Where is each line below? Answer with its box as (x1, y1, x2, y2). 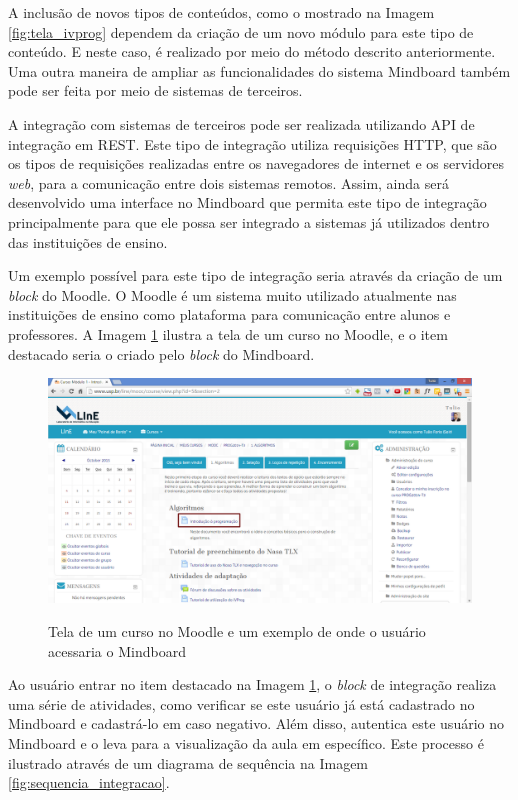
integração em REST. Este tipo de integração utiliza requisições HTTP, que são (8, 133, 497, 154)
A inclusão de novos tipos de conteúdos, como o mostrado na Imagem (8, 2, 435, 22)
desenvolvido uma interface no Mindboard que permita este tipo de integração (8, 192, 487, 213)
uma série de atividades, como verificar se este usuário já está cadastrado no (8, 693, 475, 714)
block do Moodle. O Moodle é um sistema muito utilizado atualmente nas (8, 284, 457, 305)
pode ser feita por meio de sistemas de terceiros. (8, 80, 303, 101)
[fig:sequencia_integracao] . (8, 772, 170, 793)
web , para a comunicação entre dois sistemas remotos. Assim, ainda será (8, 172, 449, 193)
